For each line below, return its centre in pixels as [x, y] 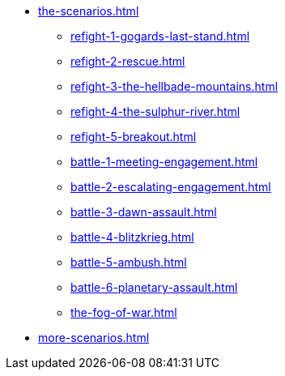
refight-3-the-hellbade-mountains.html [174, 86]
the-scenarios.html [89, 11]
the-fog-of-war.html [124, 312]
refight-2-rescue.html [128, 61]
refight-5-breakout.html [134, 137]
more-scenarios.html [94, 338]
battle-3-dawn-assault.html [144, 212]
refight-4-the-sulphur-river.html [155, 111]
